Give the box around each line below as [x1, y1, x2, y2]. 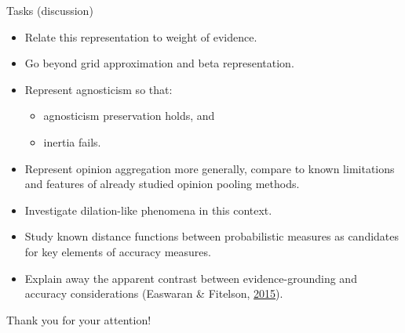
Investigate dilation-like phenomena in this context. [24, 201, 272, 218]
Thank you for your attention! [6, 311, 151, 328]
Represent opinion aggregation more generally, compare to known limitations [24, 160, 395, 176]
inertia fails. [43, 133, 101, 150]
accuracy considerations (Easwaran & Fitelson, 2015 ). [24, 285, 283, 302]
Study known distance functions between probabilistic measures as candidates [24, 228, 400, 244]
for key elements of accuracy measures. [24, 243, 211, 259]
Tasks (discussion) [6, 2, 93, 18]
